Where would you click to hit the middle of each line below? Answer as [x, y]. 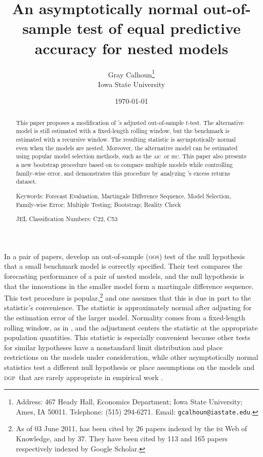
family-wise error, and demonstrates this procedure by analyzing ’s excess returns [123, 173]
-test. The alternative [216, 122]
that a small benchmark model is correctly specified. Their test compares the [123, 266]
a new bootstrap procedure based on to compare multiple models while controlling [124, 165]
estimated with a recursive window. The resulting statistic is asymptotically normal [126, 139]
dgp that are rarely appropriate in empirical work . [83, 377]
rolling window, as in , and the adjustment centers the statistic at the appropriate [131, 327]
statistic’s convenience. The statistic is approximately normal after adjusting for [128, 307]
